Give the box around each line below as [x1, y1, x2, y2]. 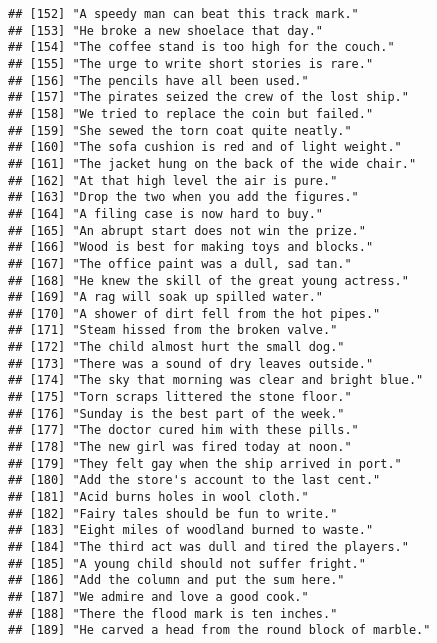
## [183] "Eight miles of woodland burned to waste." [8, 523, 374, 538]
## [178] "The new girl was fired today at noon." [8, 440, 352, 455]
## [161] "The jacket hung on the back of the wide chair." [8, 156, 417, 171]
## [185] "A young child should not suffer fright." [8, 556, 366, 571]
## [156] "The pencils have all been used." [8, 73, 309, 88]
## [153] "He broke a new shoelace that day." [8, 23, 323, 38]
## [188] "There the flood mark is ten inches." [8, 606, 338, 621]
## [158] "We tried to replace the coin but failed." [8, 106, 374, 121]
